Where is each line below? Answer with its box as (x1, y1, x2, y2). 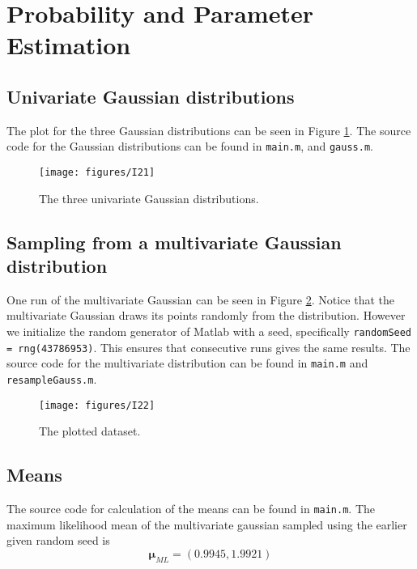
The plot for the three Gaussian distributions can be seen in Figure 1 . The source (6, 121, 411, 138)
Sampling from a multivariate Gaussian (6, 229, 342, 254)
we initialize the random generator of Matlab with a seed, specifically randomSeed (6, 323, 412, 340)
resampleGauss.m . (6, 371, 97, 388)
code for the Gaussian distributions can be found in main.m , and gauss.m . (6, 138, 373, 155)
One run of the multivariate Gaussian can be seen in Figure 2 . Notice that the (6, 291, 394, 308)
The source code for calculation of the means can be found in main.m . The (6, 500, 376, 517)
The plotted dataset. (39, 423, 141, 439)
